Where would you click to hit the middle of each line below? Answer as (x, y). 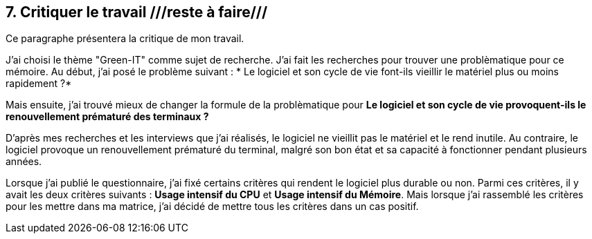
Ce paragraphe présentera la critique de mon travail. (125, 39)
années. (24, 162)
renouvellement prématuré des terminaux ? (107, 117)
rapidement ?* (39, 84)
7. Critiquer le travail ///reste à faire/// (137, 12)
